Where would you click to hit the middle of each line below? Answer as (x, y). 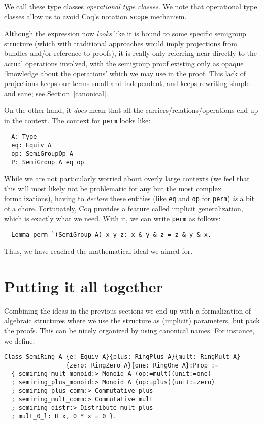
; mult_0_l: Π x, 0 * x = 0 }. (64, 416)
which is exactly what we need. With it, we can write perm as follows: (112, 218)
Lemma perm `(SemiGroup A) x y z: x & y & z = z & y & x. (111, 235)
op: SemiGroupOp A (42, 153)
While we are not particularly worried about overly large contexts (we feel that (127, 178)
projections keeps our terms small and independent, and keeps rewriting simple (127, 83)
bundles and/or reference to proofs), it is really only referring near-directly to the (131, 53)
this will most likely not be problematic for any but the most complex (113, 188)
